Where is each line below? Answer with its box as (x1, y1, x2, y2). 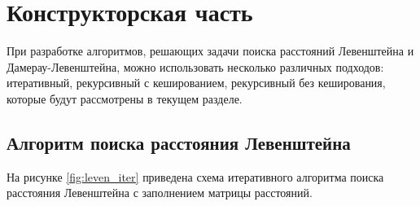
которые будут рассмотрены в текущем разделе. (7, 90, 243, 107)
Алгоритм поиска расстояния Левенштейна (7, 129, 351, 155)
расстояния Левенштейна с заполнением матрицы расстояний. (7, 184, 313, 201)
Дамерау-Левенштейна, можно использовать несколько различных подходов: (7, 58, 384, 75)
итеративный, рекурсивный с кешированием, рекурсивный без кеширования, (7, 74, 386, 91)
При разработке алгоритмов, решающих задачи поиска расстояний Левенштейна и (7, 42, 414, 59)
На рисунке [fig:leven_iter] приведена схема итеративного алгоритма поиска (7, 168, 384, 185)
